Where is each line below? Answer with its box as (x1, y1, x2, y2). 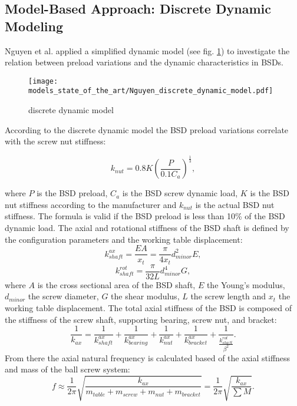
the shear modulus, (111, 290, 180, 302)
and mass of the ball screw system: (5, 363, 130, 375)
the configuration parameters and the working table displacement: (5, 233, 243, 245)
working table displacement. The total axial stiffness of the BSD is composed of (5, 301, 292, 313)
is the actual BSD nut (195, 198, 275, 210)
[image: (28, 77, 58, 85)
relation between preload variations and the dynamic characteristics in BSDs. (5, 56, 284, 68)
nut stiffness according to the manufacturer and (5, 198, 177, 210)
